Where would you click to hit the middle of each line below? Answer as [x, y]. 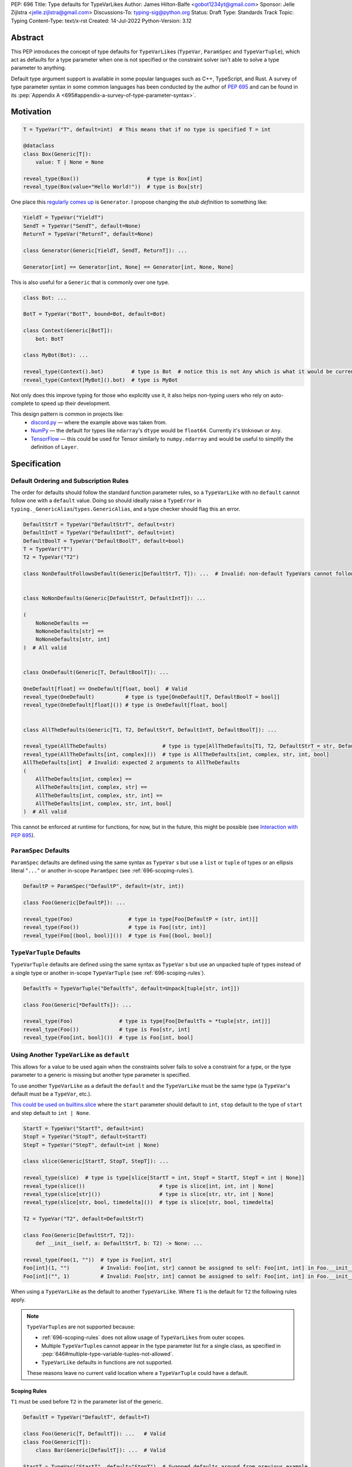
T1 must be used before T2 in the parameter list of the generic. [87, 1402]
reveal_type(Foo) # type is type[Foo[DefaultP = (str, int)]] [141, 919]
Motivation [31, 112]
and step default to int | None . [51, 1113]
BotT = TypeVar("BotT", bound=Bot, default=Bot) [94, 314]
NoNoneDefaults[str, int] [73, 639]
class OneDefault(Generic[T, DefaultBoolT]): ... [96, 672]
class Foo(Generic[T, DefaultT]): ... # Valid [94, 1434]
